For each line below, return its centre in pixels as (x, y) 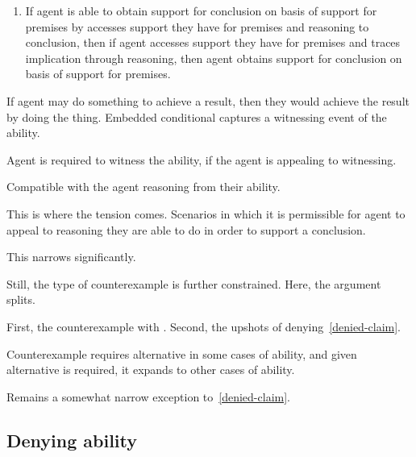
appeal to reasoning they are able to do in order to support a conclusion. (186, 229)
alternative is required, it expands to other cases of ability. (151, 370)
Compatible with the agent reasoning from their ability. (144, 187)
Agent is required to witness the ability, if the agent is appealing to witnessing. (202, 159)
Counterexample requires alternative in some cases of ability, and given (182, 353)
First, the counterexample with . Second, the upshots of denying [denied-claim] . (204, 326)
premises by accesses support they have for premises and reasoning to (197, 26)
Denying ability (72, 440)
